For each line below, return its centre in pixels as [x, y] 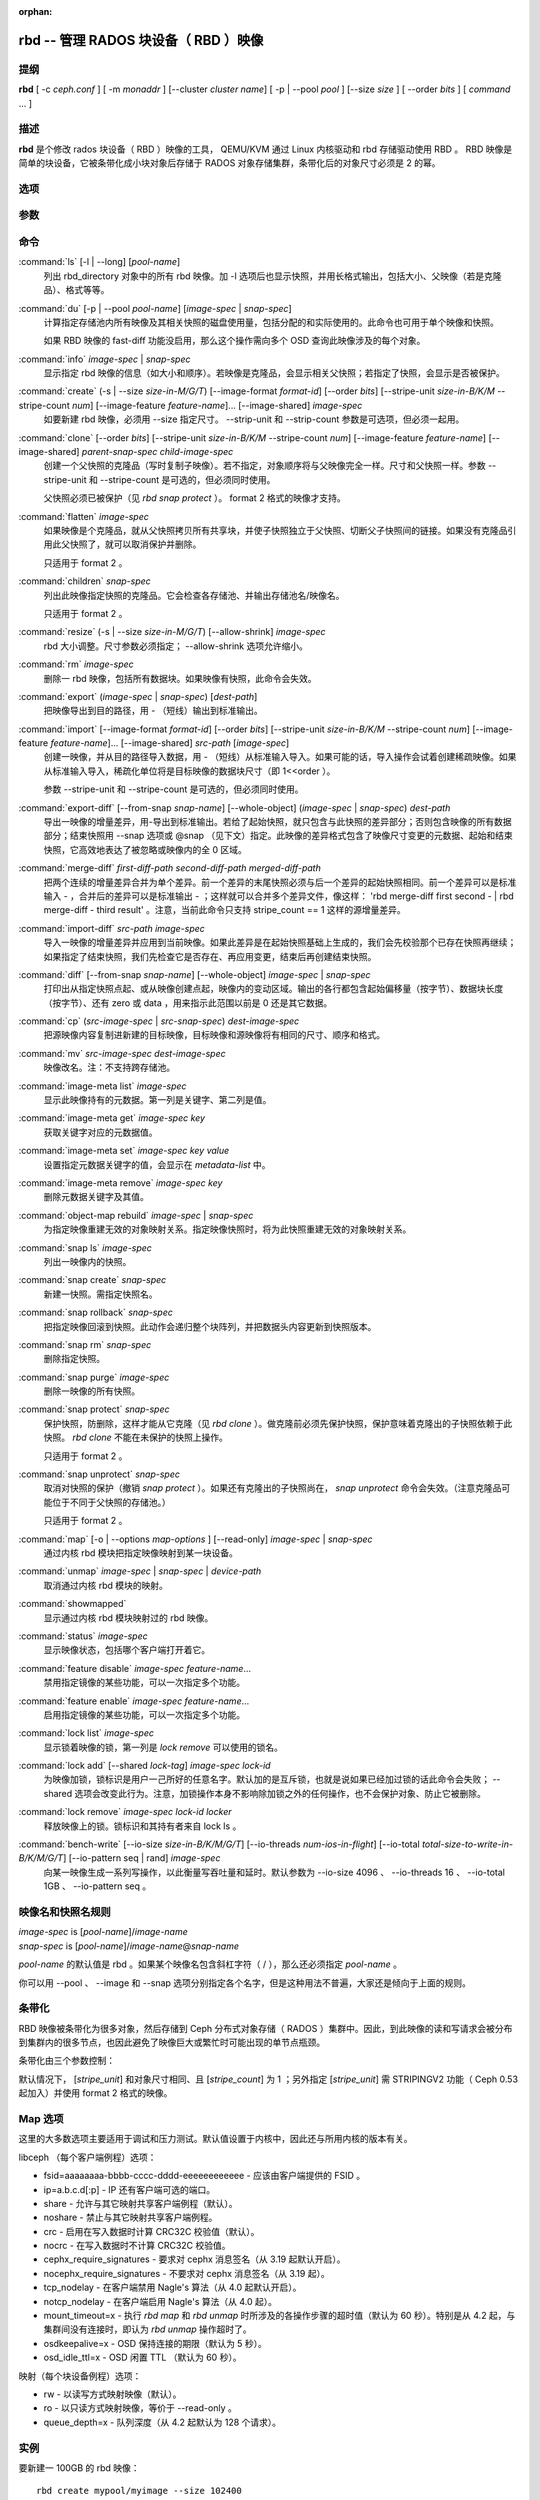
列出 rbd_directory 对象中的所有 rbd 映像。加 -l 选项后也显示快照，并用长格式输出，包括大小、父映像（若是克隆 [272, 276]
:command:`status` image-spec [83, 1636]
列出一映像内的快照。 [87, 1261]
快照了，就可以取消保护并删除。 [135, 544]
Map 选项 [41, 2118]
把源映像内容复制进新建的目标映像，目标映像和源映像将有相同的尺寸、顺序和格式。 [214, 1035]
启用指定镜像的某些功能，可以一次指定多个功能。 [144, 1714]
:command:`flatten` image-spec [83, 516]
